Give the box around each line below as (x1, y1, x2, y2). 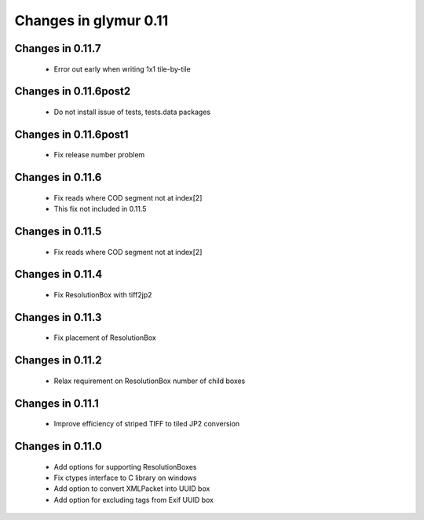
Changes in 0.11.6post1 (14, 127, 129, 141)
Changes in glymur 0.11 (14, 12, 169, 29)
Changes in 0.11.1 (14, 396, 100, 410)
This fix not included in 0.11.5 (53, 205, 147, 214)
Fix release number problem (53, 150, 145, 160)
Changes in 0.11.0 (14, 440, 102, 453)
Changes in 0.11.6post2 (14, 85, 131, 98)
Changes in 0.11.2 (14, 354, 102, 367)
